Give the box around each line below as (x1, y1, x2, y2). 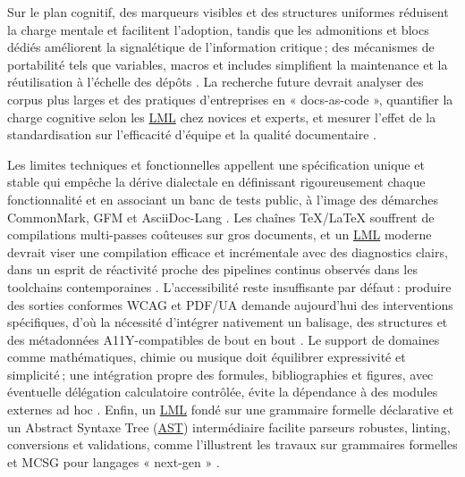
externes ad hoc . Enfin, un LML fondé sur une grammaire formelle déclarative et (7, 400, 454, 419)
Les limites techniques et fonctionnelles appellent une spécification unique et (7, 155, 425, 173)
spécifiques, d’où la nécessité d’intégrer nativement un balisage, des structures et (7, 313, 448, 331)
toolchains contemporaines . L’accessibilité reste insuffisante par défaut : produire (7, 277, 452, 296)
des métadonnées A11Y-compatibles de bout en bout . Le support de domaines (7, 330, 440, 348)
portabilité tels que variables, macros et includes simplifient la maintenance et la (7, 54, 448, 73)
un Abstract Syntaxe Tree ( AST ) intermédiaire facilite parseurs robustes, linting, (7, 417, 451, 436)
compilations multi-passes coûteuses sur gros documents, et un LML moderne (7, 225, 432, 244)
